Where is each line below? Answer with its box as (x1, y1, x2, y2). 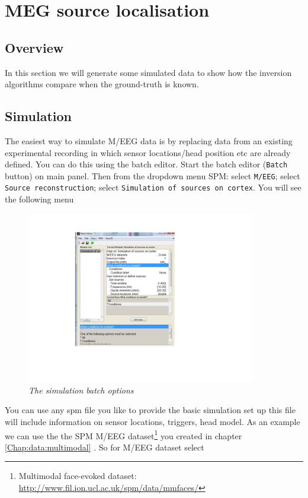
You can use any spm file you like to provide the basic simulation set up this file (5, 404, 296, 416)
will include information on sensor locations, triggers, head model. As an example (5, 415, 300, 427)
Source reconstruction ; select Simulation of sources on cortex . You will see (5, 181, 301, 194)
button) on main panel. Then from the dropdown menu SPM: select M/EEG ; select (5, 169, 300, 182)
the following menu (5, 193, 74, 205)
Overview (5, 38, 64, 56)
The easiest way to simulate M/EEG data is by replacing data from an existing (5, 134, 293, 147)
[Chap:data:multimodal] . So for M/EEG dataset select (5, 440, 204, 453)
